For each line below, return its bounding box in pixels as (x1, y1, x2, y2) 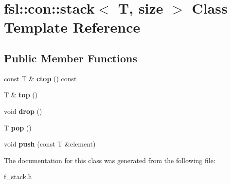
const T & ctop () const (4, 73, 77, 83)
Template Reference (4, 17, 141, 37)
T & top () (4, 90, 38, 100)
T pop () (4, 122, 32, 132)
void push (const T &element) (4, 139, 96, 149)
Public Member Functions (4, 50, 137, 65)
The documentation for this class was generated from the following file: (4, 155, 215, 165)
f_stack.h (4, 171, 32, 182)
